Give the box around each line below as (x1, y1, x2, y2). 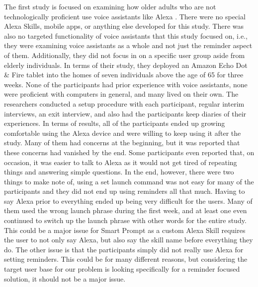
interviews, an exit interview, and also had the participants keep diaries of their (4, 108, 247, 118)
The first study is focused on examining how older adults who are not (4, 1, 216, 11)
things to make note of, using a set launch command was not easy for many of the (4, 176, 254, 186)
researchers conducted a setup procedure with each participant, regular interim (4, 98, 245, 109)
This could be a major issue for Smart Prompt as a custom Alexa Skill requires (4, 225, 246, 235)
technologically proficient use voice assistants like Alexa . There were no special (4, 11, 246, 21)
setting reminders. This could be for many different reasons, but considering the (4, 254, 248, 264)
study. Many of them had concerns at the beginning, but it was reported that (4, 137, 240, 148)
